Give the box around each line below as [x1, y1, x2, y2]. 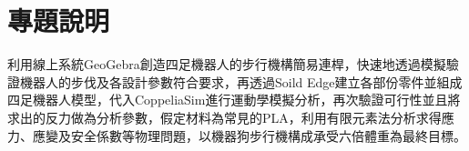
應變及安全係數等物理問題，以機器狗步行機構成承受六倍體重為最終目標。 [32, 126, 466, 145]
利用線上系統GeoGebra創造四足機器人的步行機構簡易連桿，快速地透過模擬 [7, 55, 446, 74]
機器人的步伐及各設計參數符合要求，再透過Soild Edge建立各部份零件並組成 [19, 72, 463, 91]
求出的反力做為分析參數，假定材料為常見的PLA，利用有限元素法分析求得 [7, 107, 442, 126]
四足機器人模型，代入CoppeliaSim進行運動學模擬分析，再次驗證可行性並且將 [7, 90, 461, 109]
